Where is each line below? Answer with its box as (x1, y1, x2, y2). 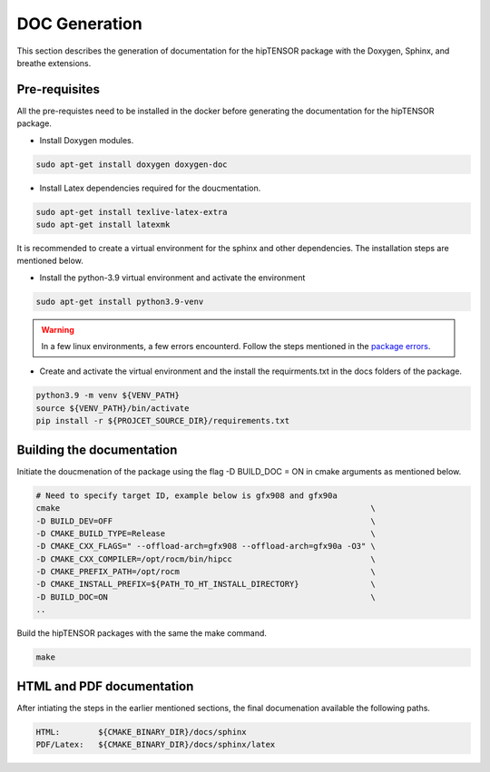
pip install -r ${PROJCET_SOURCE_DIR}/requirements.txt (35, 415, 290, 426)
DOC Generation (16, 14, 142, 34)
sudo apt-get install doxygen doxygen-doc (35, 159, 228, 170)
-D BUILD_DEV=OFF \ (35, 515, 377, 526)
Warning (41, 324, 74, 335)
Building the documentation (16, 442, 178, 457)
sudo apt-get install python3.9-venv (35, 296, 204, 307)
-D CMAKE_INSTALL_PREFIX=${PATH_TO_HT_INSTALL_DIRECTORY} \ (35, 579, 377, 590)
